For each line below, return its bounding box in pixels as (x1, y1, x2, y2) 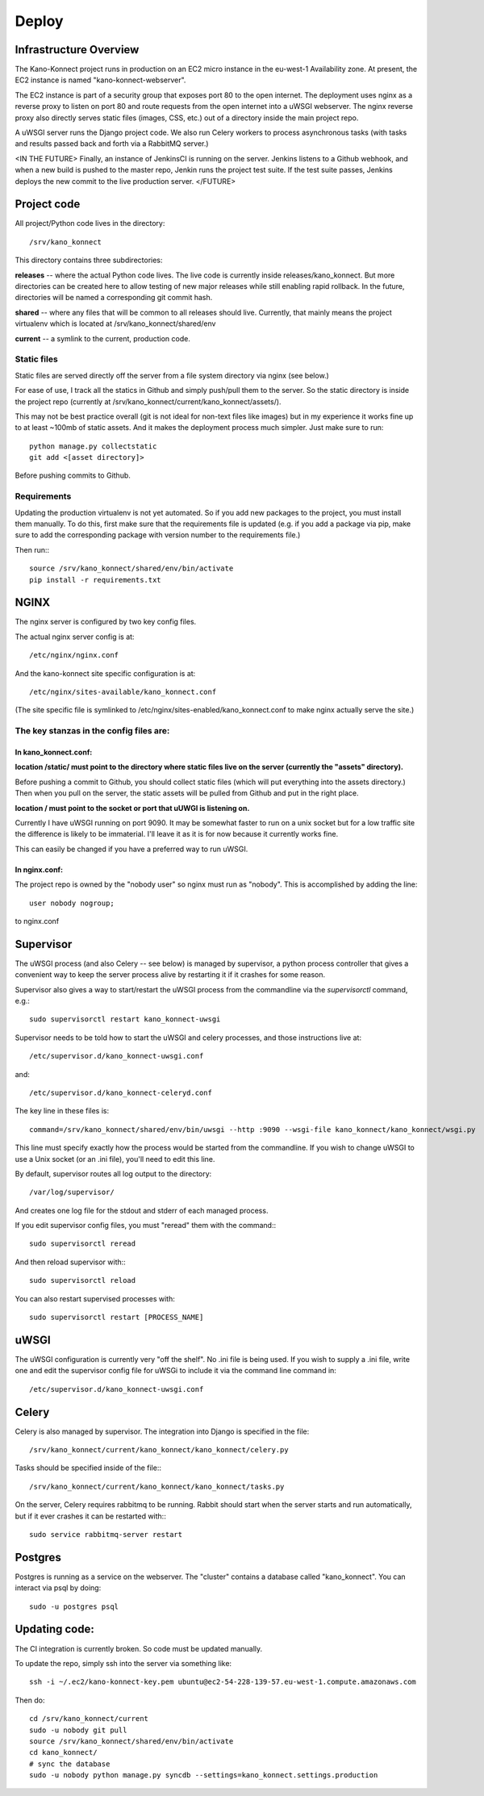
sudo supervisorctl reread (29, 1239, 136, 1248)
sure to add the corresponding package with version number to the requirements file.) (15, 530, 301, 540)
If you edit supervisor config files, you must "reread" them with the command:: (15, 1221, 277, 1230)
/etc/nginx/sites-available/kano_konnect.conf (29, 687, 217, 697)
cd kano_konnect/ (29, 1748, 98, 1757)
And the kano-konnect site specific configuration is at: (15, 668, 196, 678)
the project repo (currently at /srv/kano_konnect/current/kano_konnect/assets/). (15, 396, 282, 407)
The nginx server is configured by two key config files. (15, 617, 197, 627)
